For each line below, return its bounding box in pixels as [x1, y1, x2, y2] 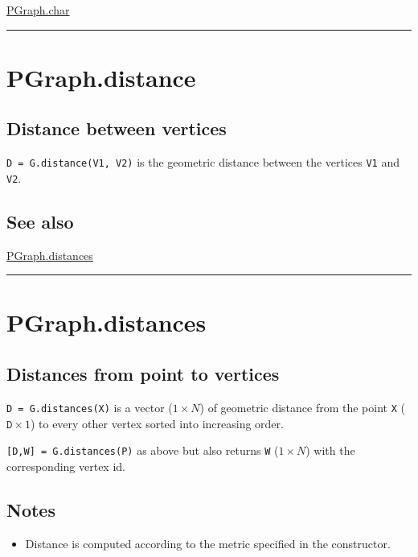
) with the [305, 442, 355, 459]
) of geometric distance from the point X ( [199, 398, 405, 415]
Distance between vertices [6, 116, 227, 141]
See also [6, 208, 74, 233]
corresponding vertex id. [6, 457, 125, 474]
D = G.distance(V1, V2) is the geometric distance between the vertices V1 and [6, 154, 400, 171]
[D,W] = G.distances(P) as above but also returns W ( [6, 442, 279, 459]
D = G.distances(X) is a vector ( [6, 398, 173, 415]
